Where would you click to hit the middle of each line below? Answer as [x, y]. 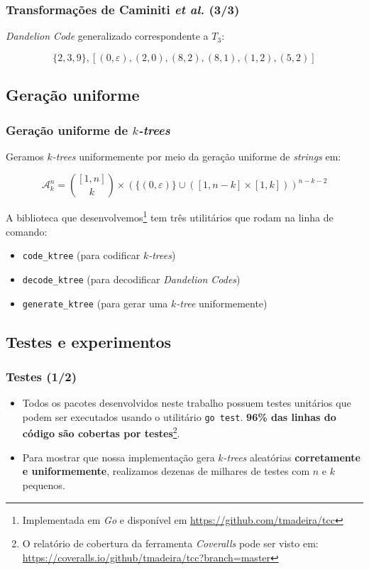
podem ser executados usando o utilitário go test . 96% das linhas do [179, 416]
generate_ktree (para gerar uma [95, 303]
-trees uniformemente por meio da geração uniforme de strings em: [197, 156]
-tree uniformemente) [222, 303]
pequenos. [44, 484]
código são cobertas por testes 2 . [101, 432]
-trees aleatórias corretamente [292, 457]
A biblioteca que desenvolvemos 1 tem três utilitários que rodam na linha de [170, 217]
